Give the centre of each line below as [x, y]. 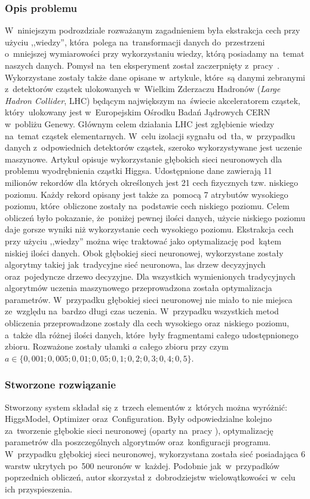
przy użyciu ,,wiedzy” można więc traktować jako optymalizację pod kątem [143, 241]
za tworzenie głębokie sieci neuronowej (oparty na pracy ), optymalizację [139, 430]
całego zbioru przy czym [184, 346]
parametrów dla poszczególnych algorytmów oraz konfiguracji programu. [138, 442]
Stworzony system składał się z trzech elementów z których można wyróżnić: [146, 407]
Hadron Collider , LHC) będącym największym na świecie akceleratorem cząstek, [153, 100]
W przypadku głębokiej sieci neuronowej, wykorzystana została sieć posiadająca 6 [155, 454]
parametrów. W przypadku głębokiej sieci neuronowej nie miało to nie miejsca [149, 299]
